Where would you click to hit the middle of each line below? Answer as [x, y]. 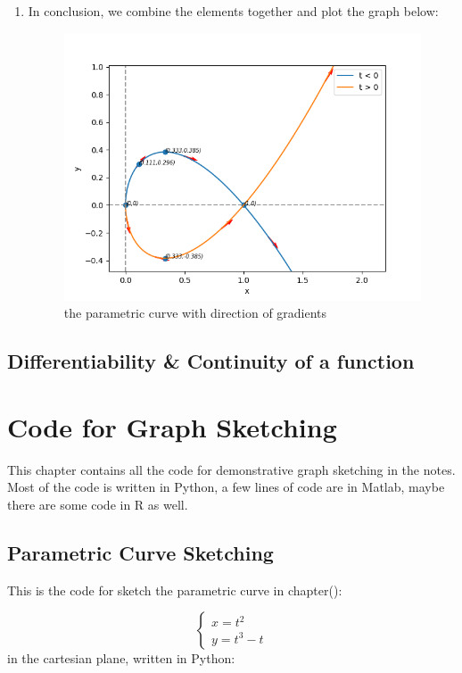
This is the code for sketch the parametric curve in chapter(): [175, 590]
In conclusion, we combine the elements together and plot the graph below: [233, 11]
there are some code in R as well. [98, 505]
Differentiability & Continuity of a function [211, 361]
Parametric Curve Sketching [140, 553]
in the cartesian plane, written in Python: [121, 658]
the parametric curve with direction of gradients [195, 313]
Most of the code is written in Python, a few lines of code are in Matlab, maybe [226, 487]
